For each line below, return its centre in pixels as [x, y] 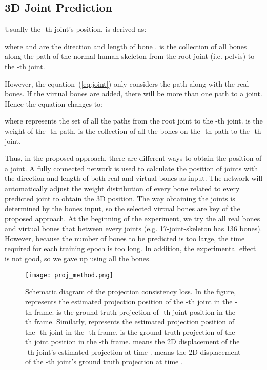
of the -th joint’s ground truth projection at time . [104, 362]
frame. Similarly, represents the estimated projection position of [134, 322]
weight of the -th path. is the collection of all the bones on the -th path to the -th [133, 130]
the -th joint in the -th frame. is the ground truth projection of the [130, 331]
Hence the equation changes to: [54, 103]
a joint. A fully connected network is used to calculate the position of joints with [131, 168]
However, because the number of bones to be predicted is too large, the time [125, 238]
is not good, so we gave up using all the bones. [78, 259]
